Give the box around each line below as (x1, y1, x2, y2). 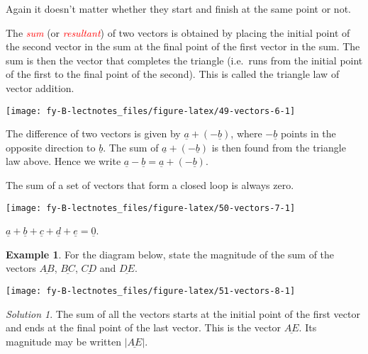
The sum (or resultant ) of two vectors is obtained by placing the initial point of (6, 25, 350, 40)
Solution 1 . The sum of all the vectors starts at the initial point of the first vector (6, 306, 360, 321)
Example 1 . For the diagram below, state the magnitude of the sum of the (6, 246, 335, 261)
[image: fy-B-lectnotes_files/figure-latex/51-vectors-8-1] (6, 286, 296, 297)
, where (230, 126, 262, 141)
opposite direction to (6, 139, 96, 154)
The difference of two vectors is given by (6, 126, 181, 141)
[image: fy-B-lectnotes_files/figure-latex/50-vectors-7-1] (6, 202, 296, 213)
